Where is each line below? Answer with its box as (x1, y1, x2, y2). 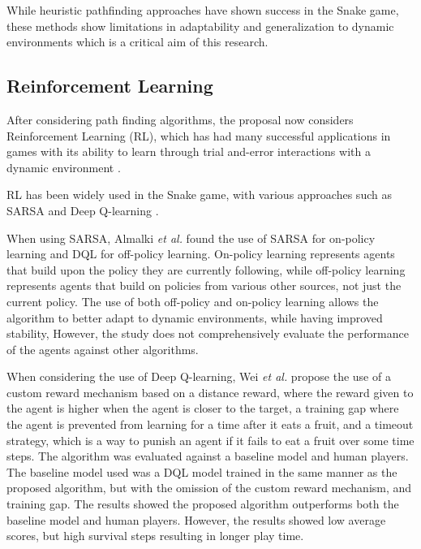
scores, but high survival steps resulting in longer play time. (6, 527, 304, 544)
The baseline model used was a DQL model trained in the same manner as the (6, 463, 397, 480)
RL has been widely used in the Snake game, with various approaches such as (6, 186, 392, 203)
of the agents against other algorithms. (6, 340, 199, 357)
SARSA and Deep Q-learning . (6, 201, 159, 218)
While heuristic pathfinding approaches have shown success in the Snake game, (6, 2, 399, 18)
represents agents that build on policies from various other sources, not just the (6, 277, 402, 294)
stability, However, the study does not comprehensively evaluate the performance (6, 325, 409, 342)
